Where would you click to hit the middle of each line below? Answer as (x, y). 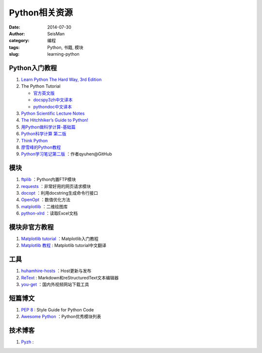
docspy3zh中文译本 (53, 100)
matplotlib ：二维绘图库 (44, 206)
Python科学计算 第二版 (44, 134)
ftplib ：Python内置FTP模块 (49, 180)
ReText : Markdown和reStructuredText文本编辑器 (70, 277)
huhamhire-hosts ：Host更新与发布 (56, 271)
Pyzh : (27, 342)
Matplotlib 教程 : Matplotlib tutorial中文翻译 (64, 246)
